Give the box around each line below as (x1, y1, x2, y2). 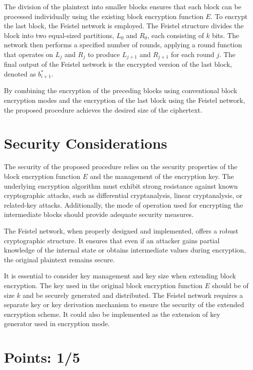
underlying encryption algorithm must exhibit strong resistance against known (4, 180, 238, 191)
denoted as (4, 69, 36, 79)
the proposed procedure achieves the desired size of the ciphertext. (4, 104, 202, 115)
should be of (212, 280, 249, 290)
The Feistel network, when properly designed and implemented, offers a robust (4, 225, 238, 235)
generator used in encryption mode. (4, 318, 110, 329)
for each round (171, 49, 214, 59)
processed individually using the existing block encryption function (4, 11, 204, 21)
